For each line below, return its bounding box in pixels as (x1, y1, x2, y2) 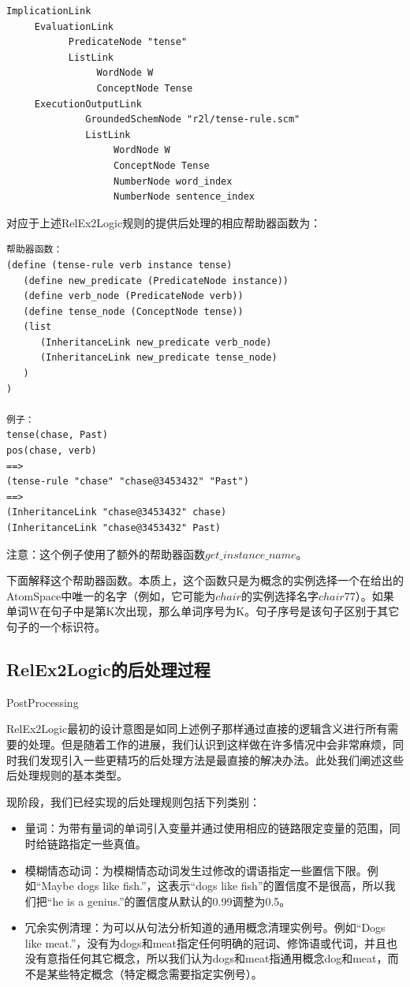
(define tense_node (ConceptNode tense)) (23, 305, 244, 317)
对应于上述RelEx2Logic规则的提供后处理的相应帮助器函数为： (6, 214, 322, 230)
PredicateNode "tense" (68, 36, 188, 48)
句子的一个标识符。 (6, 618, 106, 634)
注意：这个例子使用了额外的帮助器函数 (6, 545, 205, 562)
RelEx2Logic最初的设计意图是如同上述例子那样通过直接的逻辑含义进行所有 (6, 720, 388, 737)
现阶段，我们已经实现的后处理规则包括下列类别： (6, 793, 260, 809)
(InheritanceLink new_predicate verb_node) (39, 336, 272, 348)
